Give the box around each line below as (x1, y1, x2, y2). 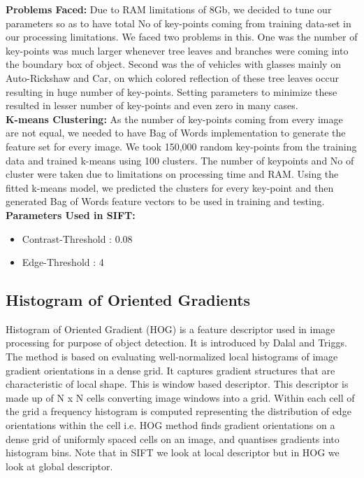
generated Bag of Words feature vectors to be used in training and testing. (6, 194, 325, 209)
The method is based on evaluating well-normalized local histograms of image (6, 349, 338, 364)
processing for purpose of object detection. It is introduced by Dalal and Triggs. (6, 335, 347, 350)
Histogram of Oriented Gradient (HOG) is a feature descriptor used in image (6, 321, 335, 336)
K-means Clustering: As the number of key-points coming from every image (6, 111, 343, 126)
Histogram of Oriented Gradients (6, 289, 251, 311)
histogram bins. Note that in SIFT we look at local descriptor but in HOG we (6, 445, 340, 460)
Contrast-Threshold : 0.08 (22, 231, 133, 246)
